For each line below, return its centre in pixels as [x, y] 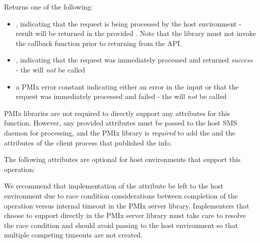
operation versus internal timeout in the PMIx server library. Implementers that [127, 205]
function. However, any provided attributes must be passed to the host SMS [121, 123]
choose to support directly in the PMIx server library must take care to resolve [125, 215]
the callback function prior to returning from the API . [99, 43]
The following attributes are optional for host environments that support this [122, 159]
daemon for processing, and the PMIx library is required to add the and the [120, 132]
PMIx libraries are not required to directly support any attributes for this [117, 113]
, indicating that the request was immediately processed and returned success [134, 60]
